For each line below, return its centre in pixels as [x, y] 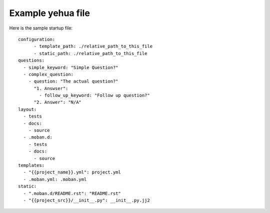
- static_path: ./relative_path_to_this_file [90, 53]
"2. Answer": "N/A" [58, 102]
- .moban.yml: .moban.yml [55, 179]
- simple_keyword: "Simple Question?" [71, 67]
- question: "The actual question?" [73, 81]
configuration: [37, 39]
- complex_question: [48, 74]
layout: [27, 109]
